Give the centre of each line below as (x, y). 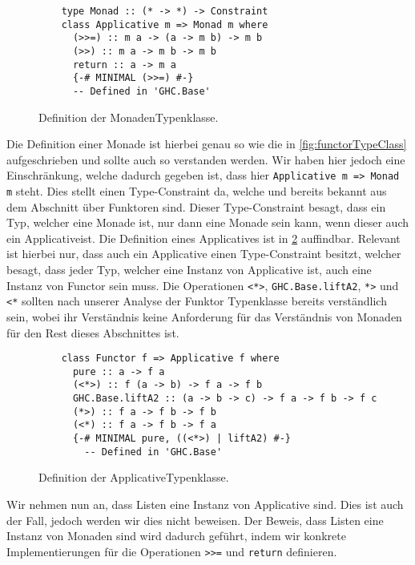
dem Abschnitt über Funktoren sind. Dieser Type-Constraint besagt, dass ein (196, 206)
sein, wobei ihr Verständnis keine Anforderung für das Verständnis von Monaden (204, 316)
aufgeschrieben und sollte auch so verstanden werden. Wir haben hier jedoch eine (206, 159)
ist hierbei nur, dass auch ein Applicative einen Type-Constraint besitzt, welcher (204, 254)
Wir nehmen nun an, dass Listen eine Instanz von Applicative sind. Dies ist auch (205, 504)
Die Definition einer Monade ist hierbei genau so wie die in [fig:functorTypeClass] (207, 144)
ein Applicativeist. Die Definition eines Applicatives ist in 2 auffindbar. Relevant (203, 238)
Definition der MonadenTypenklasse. (129, 117)
